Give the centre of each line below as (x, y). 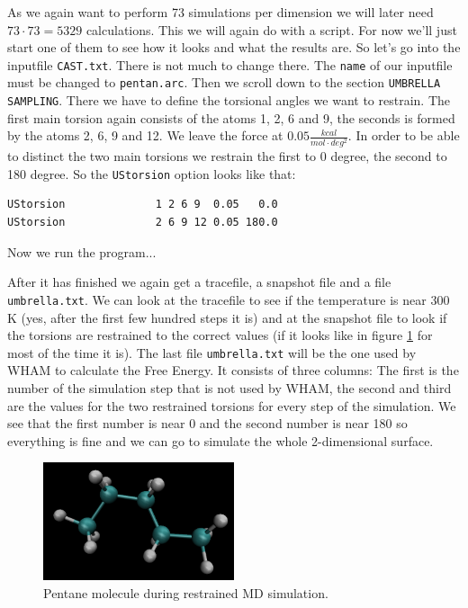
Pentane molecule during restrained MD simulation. (186, 592)
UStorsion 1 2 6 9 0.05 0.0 (143, 205)
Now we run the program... (82, 251)
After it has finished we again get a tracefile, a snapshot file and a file (199, 282)
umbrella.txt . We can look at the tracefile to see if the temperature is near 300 (229, 299)
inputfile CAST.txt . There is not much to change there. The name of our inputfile (230, 64)
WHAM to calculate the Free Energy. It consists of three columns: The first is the (233, 370)
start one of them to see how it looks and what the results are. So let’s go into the (234, 47)
